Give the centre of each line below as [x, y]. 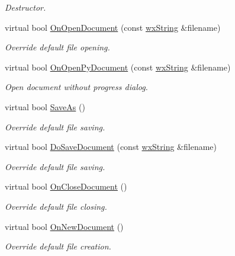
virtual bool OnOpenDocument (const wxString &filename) [113, 27]
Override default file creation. [58, 246]
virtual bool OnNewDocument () [64, 226]
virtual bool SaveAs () [45, 106]
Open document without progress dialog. [76, 87]
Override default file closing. [56, 206]
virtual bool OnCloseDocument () [66, 186]
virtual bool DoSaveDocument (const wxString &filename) [111, 147]
